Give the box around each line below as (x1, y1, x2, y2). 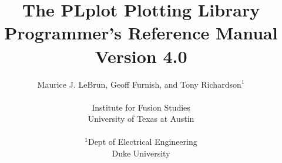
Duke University (112, 147, 170, 159)
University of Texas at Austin (88, 112, 194, 125)
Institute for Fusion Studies (92, 101, 190, 113)
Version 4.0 (95, 44, 187, 68)
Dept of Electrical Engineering (88, 135, 197, 148)
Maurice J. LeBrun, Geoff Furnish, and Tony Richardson (37, 78, 241, 90)
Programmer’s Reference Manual (4, 21, 278, 45)
